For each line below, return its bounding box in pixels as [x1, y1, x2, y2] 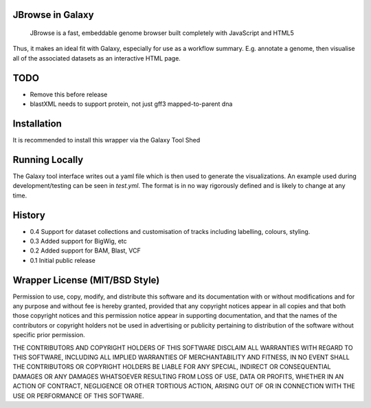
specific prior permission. [12, 331, 85, 339]
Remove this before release [30, 90, 108, 98]
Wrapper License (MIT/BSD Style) [12, 274, 160, 286]
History [12, 209, 46, 221]
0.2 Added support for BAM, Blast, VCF [30, 246, 141, 255]
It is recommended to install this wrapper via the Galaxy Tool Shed [12, 136, 201, 144]
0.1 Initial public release [30, 256, 95, 264]
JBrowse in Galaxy [12, 9, 94, 21]
